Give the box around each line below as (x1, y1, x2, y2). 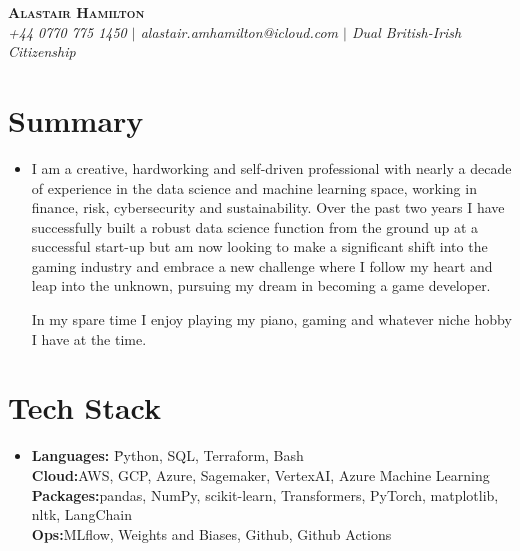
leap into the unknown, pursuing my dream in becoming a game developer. (31, 275, 491, 296)
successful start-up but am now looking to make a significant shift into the (31, 236, 488, 257)
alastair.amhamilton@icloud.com (140, 21, 339, 42)
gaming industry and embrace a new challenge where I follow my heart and (31, 255, 493, 276)
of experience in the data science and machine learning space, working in (31, 177, 477, 198)
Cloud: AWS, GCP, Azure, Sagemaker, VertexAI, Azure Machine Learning (31, 464, 490, 485)
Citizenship (8, 41, 76, 62)
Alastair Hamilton (8, 2, 145, 22)
